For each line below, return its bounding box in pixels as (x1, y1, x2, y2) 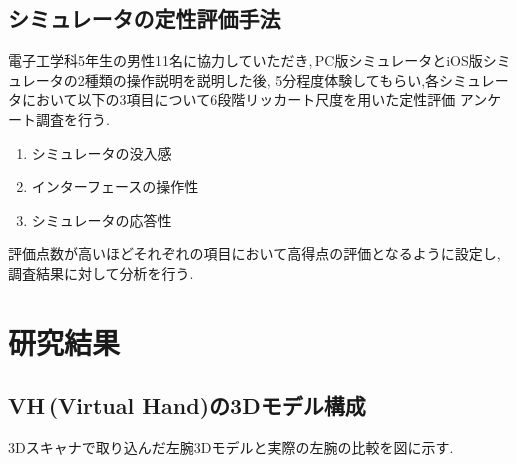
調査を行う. (35, 108, 110, 129)
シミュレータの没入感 (31, 142, 172, 163)
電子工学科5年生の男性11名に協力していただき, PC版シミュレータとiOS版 (8, 50, 483, 71)
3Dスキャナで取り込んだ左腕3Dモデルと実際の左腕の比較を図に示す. (8, 437, 454, 458)
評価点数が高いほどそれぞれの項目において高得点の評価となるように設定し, (8, 243, 501, 264)
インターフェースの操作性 (31, 176, 199, 197)
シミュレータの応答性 (31, 209, 172, 230)
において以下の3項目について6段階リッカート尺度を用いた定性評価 (21, 89, 456, 110)
